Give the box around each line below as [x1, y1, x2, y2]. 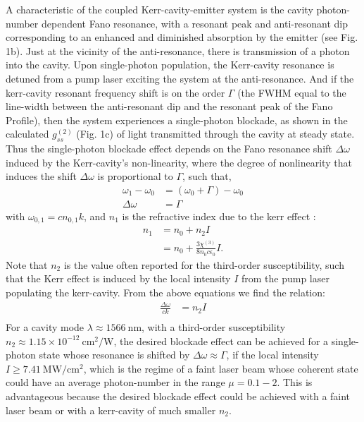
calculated [6, 126, 49, 141]
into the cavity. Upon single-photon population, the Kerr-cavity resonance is [6, 57, 334, 72]
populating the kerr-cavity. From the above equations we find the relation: [6, 284, 325, 299]
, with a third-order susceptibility [142, 319, 286, 334]
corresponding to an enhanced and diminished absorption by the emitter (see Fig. [6, 30, 358, 44]
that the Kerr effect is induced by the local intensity [6, 271, 231, 286]
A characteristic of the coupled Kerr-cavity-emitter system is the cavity [6, 2, 313, 16]
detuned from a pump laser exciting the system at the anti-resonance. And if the [6, 71, 354, 85]
